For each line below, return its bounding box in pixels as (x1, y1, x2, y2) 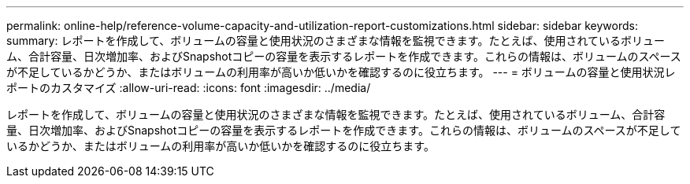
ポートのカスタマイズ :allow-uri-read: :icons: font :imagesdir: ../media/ (6, 81, 371, 94)
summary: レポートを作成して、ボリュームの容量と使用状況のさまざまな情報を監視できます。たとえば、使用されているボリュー (6, 34, 666, 47)
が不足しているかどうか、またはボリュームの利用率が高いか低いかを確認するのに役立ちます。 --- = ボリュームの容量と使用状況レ (6, 65, 676, 79)
